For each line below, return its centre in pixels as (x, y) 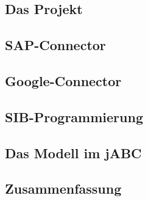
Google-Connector (63, 80)
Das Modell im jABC (73, 152)
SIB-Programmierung (74, 116)
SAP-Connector (55, 45)
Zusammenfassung (63, 188)
